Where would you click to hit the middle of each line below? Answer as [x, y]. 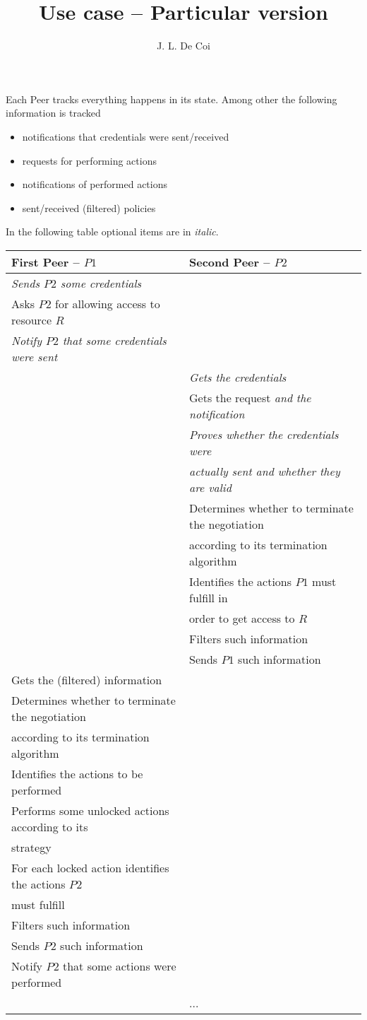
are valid [210, 487]
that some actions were [119, 966]
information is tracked [53, 113]
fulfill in [209, 597]
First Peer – [46, 262]
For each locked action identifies [90, 867]
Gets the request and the [250, 397]
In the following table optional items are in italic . [112, 231]
